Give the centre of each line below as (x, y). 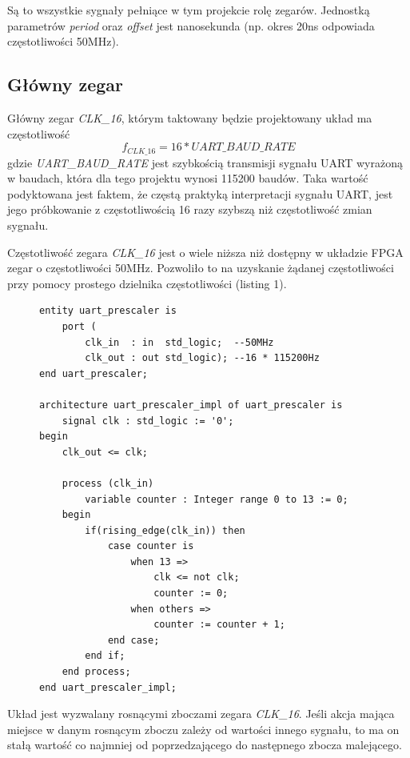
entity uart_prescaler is (108, 311)
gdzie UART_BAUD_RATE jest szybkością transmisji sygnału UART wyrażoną (205, 162)
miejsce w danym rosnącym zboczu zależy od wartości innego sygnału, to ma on (203, 729)
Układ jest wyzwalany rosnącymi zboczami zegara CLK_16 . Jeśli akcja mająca (201, 714)
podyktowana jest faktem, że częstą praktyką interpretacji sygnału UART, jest (200, 193)
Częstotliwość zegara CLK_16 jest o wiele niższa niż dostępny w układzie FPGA (205, 252)
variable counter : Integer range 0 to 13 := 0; (217, 499)
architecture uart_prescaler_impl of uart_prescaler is (191, 405)
